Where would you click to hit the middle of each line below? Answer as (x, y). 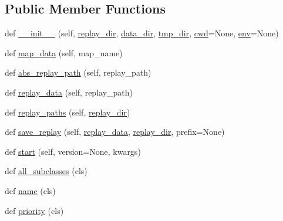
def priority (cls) (34, 210)
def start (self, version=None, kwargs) (73, 151)
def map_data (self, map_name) (64, 52)
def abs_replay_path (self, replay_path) (78, 72)
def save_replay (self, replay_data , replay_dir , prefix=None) (115, 132)
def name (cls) (30, 190)
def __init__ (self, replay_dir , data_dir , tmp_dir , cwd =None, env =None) (142, 33)
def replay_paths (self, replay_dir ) (68, 112)
